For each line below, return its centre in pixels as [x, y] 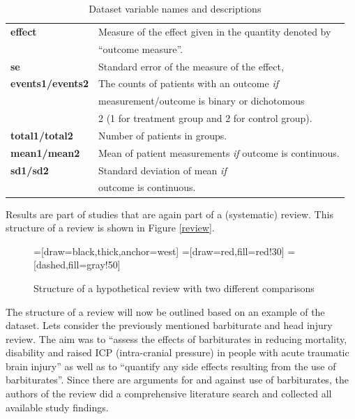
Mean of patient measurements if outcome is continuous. [219, 152]
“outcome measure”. [141, 48]
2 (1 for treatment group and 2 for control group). [205, 118]
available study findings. [57, 407]
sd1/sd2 [30, 170]
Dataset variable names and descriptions [175, 8]
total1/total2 [42, 135]
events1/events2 [50, 83]
